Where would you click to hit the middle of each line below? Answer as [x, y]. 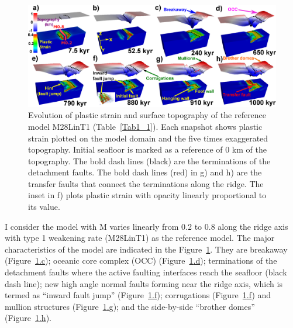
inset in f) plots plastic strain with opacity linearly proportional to [147, 195]
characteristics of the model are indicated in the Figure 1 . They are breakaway [146, 249]
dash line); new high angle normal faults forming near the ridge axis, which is [144, 283]
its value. [44, 207]
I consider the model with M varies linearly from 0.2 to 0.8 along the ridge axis [146, 226]
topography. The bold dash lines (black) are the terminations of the [149, 160]
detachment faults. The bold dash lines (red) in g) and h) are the [145, 172]
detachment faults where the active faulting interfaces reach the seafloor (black [146, 272]
